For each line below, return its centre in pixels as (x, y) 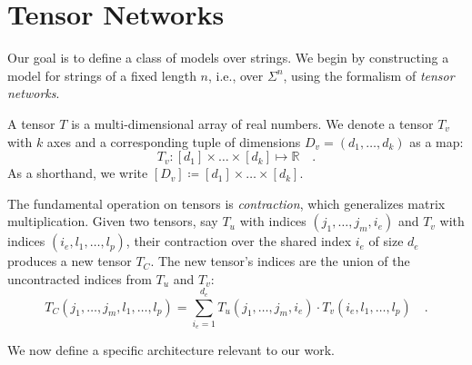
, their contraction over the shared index (239, 241)
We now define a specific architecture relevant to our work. (171, 350)
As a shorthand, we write (78, 173)
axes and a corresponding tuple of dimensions (174, 141)
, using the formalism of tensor (369, 75)
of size (386, 241)
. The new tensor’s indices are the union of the (280, 261)
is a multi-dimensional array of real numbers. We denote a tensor (252, 123)
